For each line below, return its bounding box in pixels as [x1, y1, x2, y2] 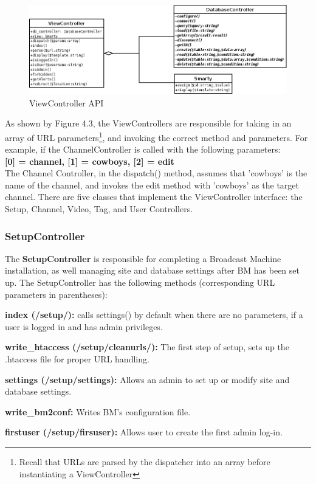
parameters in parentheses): [5, 288, 108, 300]
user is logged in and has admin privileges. [5, 320, 163, 333]
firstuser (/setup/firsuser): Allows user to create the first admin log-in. [5, 426, 283, 438]
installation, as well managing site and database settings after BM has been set [5, 264, 300, 277]
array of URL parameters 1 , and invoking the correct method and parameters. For [5, 129, 308, 143]
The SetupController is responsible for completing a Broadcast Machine [5, 252, 281, 264]
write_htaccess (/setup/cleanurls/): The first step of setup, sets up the [5, 341, 289, 353]
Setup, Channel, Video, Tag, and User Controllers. [5, 202, 193, 215]
